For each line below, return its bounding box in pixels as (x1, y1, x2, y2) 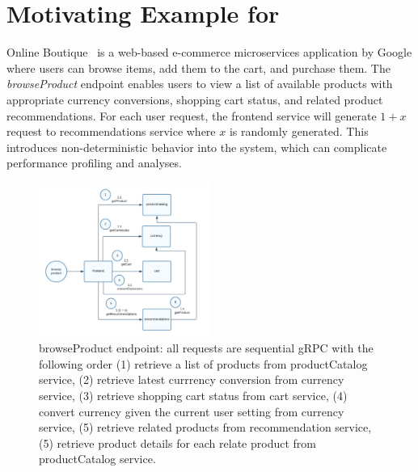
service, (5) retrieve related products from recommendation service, (39, 419, 372, 436)
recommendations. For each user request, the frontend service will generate (6, 107, 377, 124)
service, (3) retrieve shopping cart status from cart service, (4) (39, 386, 348, 403)
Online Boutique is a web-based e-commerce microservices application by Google (6, 44, 412, 61)
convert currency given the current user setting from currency (39, 402, 344, 419)
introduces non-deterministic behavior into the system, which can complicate (6, 138, 387, 155)
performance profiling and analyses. (6, 154, 182, 171)
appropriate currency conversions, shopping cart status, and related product (6, 91, 383, 107)
